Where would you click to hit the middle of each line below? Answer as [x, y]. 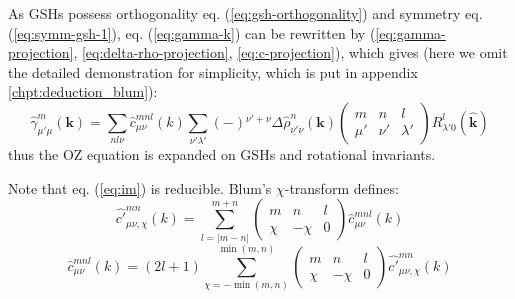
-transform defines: [341, 187]
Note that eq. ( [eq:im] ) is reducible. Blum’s [140, 187]
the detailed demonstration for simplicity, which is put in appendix [213, 71]
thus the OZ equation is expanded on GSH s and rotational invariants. [222, 154]
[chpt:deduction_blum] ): [83, 91]
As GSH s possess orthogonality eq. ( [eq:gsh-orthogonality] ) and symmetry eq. [245, 13]
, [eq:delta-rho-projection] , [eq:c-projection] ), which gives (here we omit [290, 52]
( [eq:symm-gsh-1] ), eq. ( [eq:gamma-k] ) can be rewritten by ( [192, 32]
